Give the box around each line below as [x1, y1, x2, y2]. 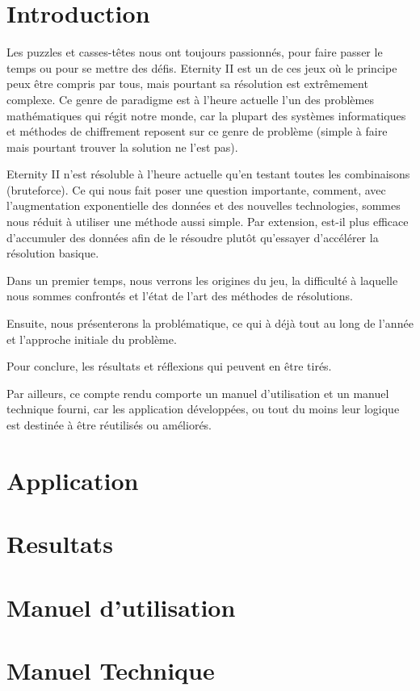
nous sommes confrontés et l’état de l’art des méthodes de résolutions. [6, 287, 353, 304]
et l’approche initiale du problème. [6, 330, 177, 347]
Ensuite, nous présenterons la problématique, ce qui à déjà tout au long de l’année [6, 315, 414, 332]
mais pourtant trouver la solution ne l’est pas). [6, 138, 238, 155]
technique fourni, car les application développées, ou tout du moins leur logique [6, 400, 400, 417]
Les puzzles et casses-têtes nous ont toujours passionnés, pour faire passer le [6, 44, 383, 61]
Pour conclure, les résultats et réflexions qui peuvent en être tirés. [6, 358, 332, 375]
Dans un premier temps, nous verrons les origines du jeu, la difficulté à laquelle [6, 271, 398, 288]
